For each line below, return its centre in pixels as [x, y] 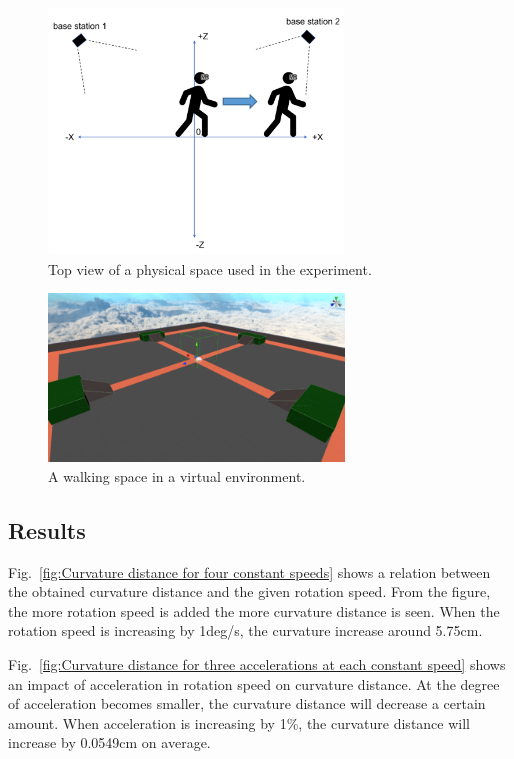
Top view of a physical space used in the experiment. [210, 268]
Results [47, 529]
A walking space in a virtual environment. [177, 475]
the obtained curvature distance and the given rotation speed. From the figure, [249, 591]
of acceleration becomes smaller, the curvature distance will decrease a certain [247, 703]
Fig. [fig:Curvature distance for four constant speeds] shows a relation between [249, 571]
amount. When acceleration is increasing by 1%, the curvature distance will [239, 722]
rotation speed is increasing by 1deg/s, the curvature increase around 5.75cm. [245, 630]
